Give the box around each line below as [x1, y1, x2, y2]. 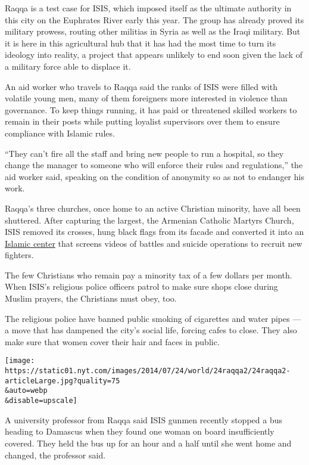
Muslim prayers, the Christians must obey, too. [5, 292, 177, 305]
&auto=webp [5, 386, 48, 395]
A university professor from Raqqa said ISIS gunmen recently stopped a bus [5, 413, 282, 426]
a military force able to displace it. [5, 60, 131, 72]
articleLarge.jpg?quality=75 [5, 376, 120, 385]
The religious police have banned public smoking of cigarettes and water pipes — [5, 312, 301, 324]
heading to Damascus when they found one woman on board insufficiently [5, 425, 274, 438]
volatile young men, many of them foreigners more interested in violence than [5, 92, 288, 104]
